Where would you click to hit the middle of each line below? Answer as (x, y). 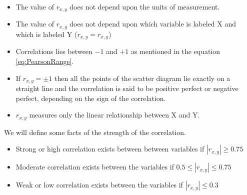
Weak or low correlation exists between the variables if (99, 185)
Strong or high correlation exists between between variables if (110, 149)
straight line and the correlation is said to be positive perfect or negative (127, 88)
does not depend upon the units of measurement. (145, 6)
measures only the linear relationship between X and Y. (114, 115)
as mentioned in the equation (175, 51)
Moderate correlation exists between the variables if (95, 167)
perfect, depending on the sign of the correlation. (91, 98)
